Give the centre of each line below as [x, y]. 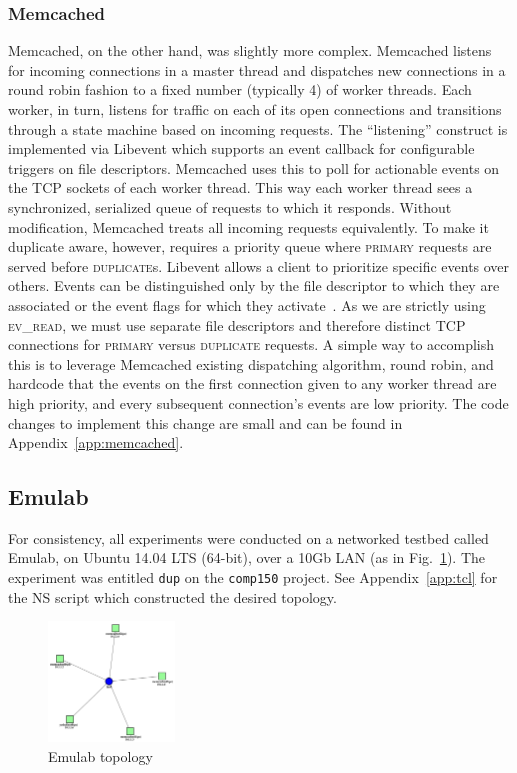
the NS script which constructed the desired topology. [172, 596]
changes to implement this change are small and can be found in [205, 422]
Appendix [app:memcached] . [96, 442]
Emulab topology [100, 755]
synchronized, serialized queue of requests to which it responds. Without [230, 206]
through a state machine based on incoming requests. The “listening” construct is [258, 128]
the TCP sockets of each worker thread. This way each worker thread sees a [240, 187]
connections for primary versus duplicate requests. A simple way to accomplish [251, 344]
